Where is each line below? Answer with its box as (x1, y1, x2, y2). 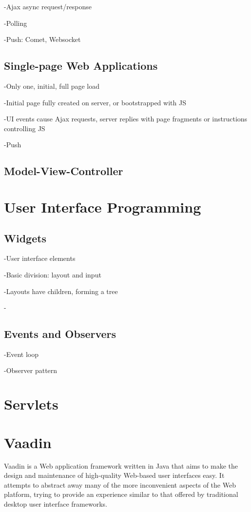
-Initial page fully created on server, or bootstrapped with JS (4, 97, 186, 107)
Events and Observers (4, 326, 116, 341)
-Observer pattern (4, 365, 58, 375)
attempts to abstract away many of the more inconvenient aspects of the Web (4, 479, 236, 490)
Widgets (4, 230, 47, 245)
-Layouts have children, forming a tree (4, 286, 118, 296)
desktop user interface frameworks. (4, 498, 107, 509)
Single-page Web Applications (4, 58, 158, 73)
